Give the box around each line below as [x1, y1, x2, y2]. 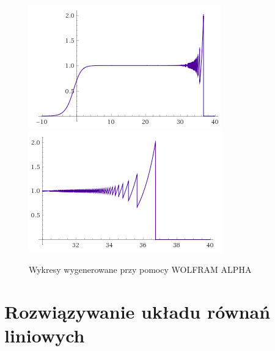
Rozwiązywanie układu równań [4, 299, 271, 324]
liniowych [4, 323, 85, 348]
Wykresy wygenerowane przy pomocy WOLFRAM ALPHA [29, 263, 252, 276]
